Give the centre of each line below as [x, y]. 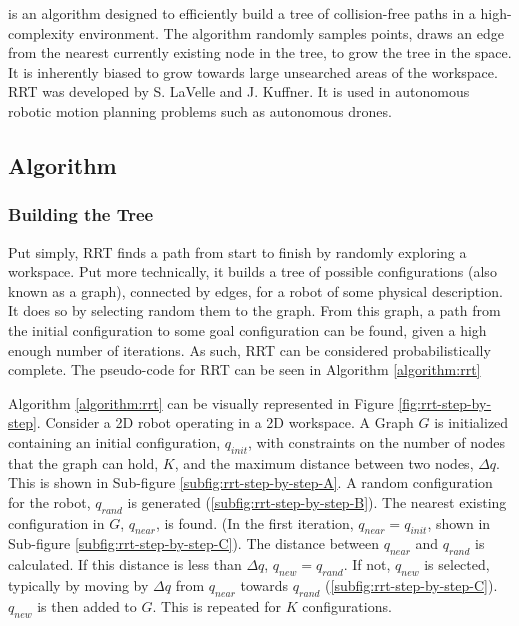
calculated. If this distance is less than [125, 564]
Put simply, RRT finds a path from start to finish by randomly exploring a [237, 251]
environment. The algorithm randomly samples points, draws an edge [291, 32]
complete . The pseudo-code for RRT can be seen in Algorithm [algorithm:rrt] [244, 369]
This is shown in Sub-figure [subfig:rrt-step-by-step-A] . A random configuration [250, 482]
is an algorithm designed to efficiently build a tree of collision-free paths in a [242, 13]
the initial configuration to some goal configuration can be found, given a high [247, 329]
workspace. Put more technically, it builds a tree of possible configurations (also [252, 271]
